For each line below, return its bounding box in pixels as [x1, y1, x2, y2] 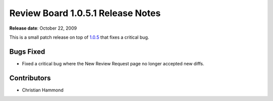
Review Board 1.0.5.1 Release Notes [9, 8, 161, 19]
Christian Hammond [22, 87, 64, 93]
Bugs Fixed [9, 47, 45, 56]
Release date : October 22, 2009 [9, 25, 77, 31]
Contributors [9, 73, 51, 82]
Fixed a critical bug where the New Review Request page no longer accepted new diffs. [22, 60, 204, 66]
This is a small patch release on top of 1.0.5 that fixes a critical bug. [9, 34, 149, 40]
